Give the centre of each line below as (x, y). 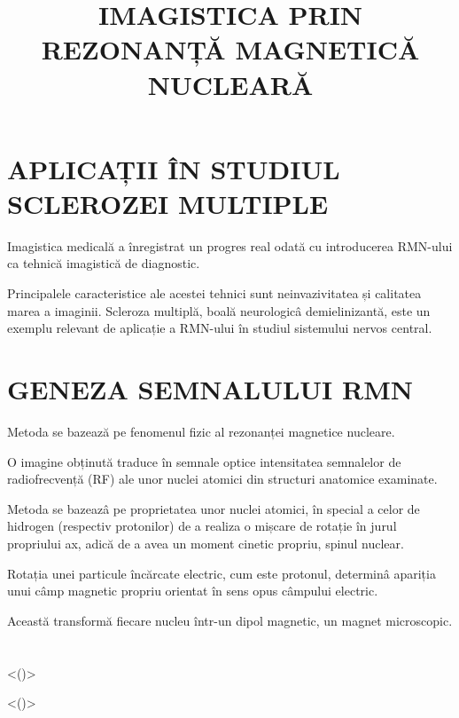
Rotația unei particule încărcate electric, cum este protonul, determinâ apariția (222, 573)
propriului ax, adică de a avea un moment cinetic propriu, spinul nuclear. (206, 543)
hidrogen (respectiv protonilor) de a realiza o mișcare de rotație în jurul (202, 526)
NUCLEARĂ (230, 84)
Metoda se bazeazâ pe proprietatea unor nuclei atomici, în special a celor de (214, 508)
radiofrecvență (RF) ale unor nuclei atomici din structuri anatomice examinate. (222, 479)
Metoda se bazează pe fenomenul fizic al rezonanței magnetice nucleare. (201, 431)
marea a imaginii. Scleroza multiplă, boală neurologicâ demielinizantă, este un (219, 310)
